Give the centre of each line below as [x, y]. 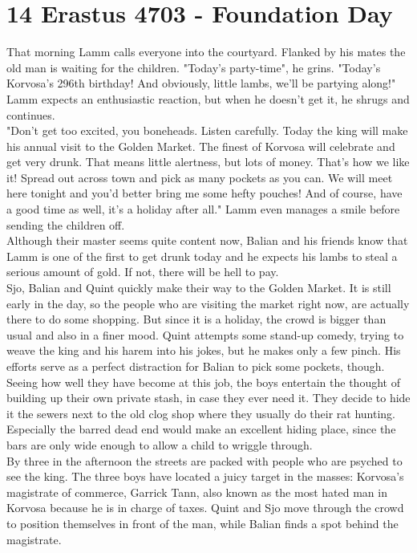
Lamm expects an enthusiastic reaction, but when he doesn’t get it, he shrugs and [208, 98]
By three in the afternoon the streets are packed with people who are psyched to [204, 460]
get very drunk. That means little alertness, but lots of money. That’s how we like [208, 162]
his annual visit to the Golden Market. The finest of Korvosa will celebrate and [201, 146]
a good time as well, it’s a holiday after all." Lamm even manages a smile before [203, 209]
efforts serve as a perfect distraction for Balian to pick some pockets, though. [196, 366]
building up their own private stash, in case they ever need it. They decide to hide [208, 398]
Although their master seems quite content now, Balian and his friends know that [207, 240]
